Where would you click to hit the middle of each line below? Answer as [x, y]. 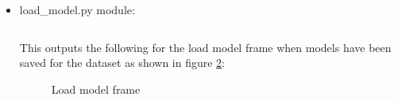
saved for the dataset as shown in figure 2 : [122, 63]
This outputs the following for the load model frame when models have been [205, 47]
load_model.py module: [77, 9]
